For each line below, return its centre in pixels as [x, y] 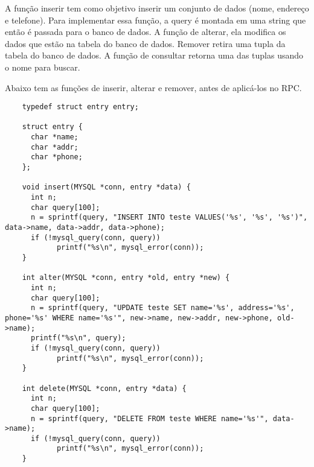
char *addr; [54, 147]
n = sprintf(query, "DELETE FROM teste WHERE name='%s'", [149, 418]
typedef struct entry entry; [80, 107]
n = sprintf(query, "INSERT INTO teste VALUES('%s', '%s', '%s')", [169, 218]
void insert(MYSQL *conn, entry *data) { [106, 187]
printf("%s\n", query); [78, 338]
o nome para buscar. [43, 67]
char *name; [54, 137]
